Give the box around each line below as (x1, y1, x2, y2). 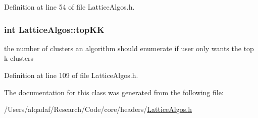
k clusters (4, 53, 34, 63)
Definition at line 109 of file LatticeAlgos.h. (4, 70, 138, 80)
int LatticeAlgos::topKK (4, 23, 105, 35)
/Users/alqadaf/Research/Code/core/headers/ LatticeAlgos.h (4, 104, 192, 114)
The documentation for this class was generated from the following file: (4, 87, 224, 97)
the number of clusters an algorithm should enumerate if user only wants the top (4, 43, 254, 53)
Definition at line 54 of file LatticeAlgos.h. (4, 2, 135, 12)
